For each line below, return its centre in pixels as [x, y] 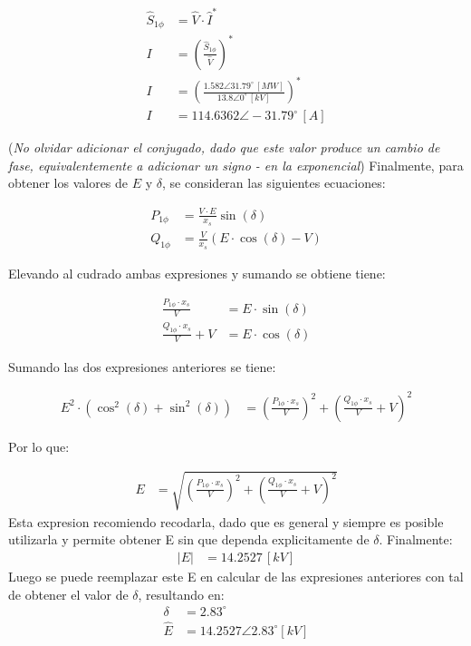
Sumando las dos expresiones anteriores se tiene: [142, 366]
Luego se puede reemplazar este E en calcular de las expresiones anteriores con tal [236, 577]
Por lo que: [39, 446]
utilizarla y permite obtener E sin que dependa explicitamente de [189, 539]
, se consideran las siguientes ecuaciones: [274, 183]
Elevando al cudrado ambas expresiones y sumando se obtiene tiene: [197, 274]
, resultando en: [181, 594]
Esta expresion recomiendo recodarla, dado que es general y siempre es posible [226, 521]
